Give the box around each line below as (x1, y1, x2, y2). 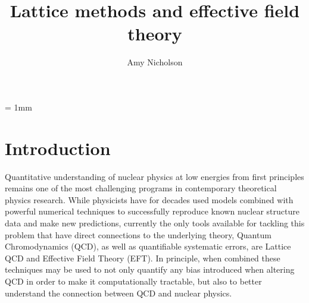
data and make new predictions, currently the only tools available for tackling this (5, 217, 305, 229)
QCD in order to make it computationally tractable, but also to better (5, 274, 262, 287)
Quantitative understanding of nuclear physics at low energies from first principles (5, 170, 304, 182)
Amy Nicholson (127, 56, 183, 68)
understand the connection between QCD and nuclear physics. (5, 286, 232, 299)
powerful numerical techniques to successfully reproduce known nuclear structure (5, 205, 299, 217)
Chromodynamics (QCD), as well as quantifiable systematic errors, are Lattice (5, 240, 291, 252)
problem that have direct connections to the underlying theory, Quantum (5, 228, 271, 241)
